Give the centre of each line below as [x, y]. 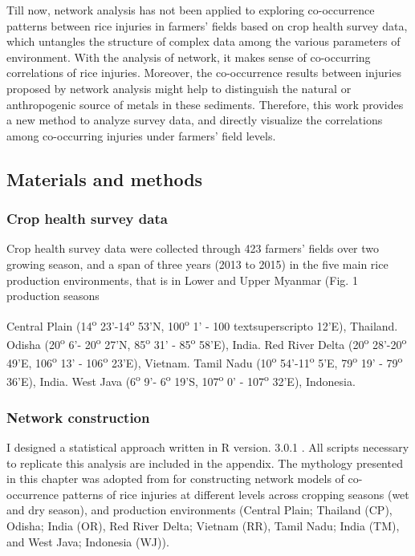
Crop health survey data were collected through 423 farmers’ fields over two [193, 248]
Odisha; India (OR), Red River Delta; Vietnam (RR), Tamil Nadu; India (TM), [203, 525]
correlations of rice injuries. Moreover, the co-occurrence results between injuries [204, 73]
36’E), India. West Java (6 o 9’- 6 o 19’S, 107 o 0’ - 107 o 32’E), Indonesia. [181, 380]
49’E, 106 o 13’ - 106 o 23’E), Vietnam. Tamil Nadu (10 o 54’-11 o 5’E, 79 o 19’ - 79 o [205, 361]
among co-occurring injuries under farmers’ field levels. [141, 135]
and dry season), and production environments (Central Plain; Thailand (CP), [199, 510]
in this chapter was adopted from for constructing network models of [175, 479]
